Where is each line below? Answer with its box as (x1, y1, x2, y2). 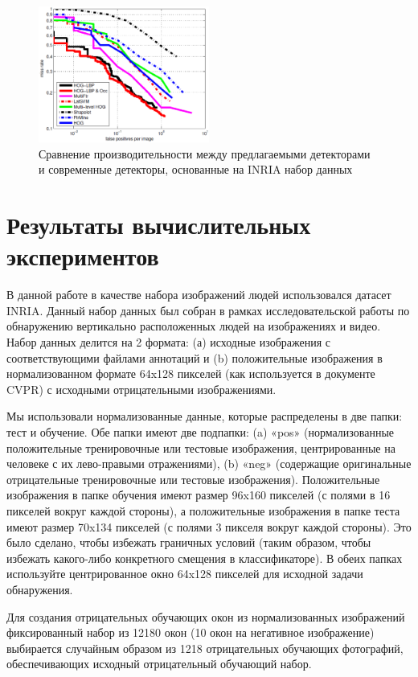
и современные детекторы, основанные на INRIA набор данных (39, 161, 353, 178)
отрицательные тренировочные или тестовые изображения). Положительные (6, 470, 380, 487)
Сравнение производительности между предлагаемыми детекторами (39, 145, 371, 162)
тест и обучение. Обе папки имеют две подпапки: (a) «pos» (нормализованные (6, 423, 395, 440)
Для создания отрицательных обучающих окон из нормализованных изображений (6, 608, 405, 625)
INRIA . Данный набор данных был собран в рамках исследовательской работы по (6, 302, 410, 318)
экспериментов (6, 240, 159, 273)
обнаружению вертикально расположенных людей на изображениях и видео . (6, 318, 381, 334)
